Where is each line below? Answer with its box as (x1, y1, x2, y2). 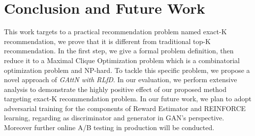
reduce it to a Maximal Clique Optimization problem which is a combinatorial (4, 55, 240, 65)
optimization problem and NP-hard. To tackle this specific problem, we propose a (4, 65, 250, 75)
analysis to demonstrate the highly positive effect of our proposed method (4, 84, 227, 94)
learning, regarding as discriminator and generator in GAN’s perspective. (4, 113, 224, 123)
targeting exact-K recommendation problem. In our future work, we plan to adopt (4, 93, 252, 104)
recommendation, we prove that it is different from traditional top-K (4, 36, 211, 46)
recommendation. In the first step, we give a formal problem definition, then (4, 45, 234, 56)
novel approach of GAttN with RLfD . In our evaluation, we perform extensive (4, 74, 237, 85)
